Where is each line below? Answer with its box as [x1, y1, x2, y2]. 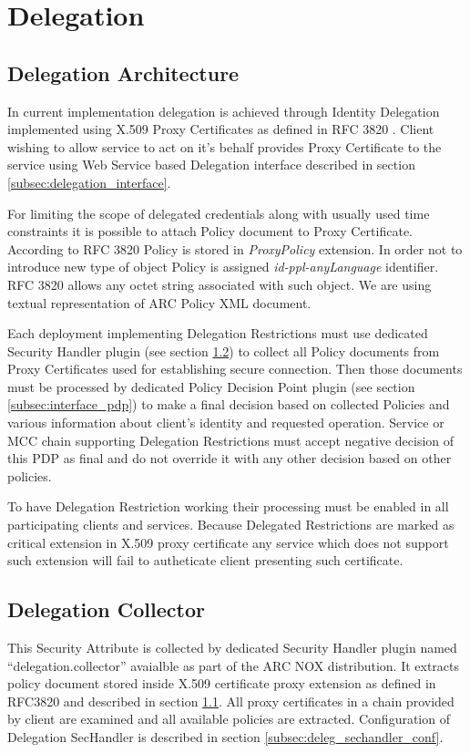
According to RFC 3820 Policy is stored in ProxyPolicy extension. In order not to [7, 239, 463, 258]
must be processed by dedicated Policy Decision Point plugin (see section [7, 376, 415, 396]
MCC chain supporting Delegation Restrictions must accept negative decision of [7, 430, 455, 449]
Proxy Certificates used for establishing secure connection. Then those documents [7, 359, 463, 378]
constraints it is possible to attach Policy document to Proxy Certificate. [7, 222, 413, 241]
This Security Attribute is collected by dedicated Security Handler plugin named [7, 638, 457, 657]
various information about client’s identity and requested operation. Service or [7, 413, 444, 432]
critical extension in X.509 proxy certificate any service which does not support [7, 532, 449, 552]
